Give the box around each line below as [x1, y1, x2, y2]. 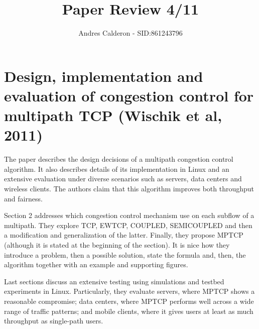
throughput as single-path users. [4, 315, 103, 326]
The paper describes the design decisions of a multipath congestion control [4, 154, 233, 164]
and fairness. [4, 193, 43, 203]
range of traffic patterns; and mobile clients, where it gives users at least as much [4, 305, 253, 316]
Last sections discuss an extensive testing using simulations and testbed [4, 276, 224, 286]
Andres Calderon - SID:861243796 [78, 28, 183, 38]
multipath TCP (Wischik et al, [4, 105, 222, 126]
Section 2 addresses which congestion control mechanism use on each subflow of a [4, 210, 254, 221]
